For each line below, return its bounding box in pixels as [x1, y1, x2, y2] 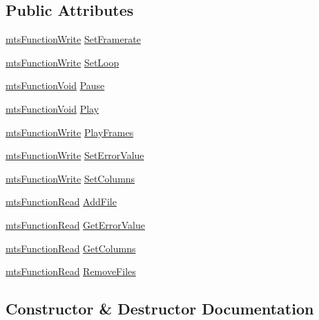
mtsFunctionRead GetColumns [6, 241, 136, 255]
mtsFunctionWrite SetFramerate [6, 32, 141, 46]
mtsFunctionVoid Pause [6, 78, 105, 93]
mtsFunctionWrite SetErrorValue [6, 148, 144, 162]
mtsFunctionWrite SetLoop [6, 55, 119, 69]
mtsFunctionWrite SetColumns [6, 171, 135, 185]
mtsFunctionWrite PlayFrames [6, 124, 134, 139]
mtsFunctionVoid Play [6, 101, 99, 115]
